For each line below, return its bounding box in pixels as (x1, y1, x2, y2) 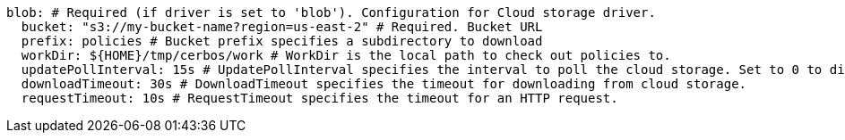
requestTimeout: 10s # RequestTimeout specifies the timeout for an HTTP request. (21, 91, 618, 105)
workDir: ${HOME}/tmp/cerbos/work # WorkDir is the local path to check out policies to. (21, 48, 671, 62)
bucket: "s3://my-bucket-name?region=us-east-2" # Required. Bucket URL (21, 20, 543, 34)
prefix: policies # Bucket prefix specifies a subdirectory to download (21, 34, 543, 48)
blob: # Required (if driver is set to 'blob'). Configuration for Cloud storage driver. (6, 5, 656, 20)
